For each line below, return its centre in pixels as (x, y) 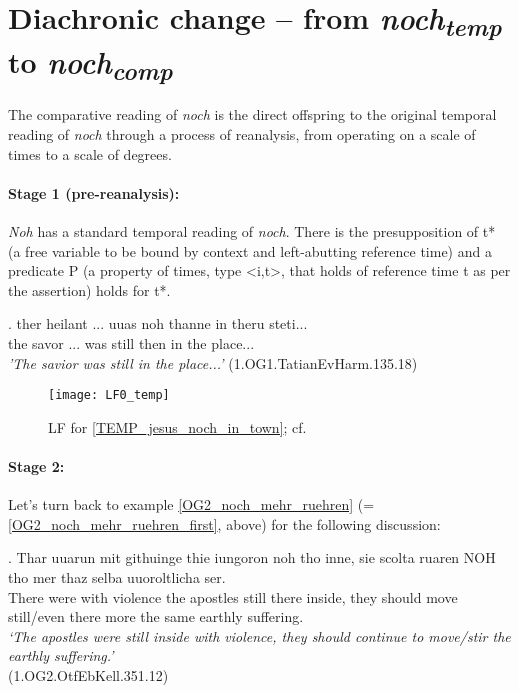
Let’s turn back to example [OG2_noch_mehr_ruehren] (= (191, 504)
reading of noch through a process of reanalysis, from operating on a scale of (242, 134)
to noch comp (90, 64)
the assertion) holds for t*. (89, 289)
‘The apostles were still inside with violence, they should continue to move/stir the (259, 635)
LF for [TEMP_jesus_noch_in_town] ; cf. (177, 426)
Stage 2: (36, 466)
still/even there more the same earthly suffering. (156, 616)
